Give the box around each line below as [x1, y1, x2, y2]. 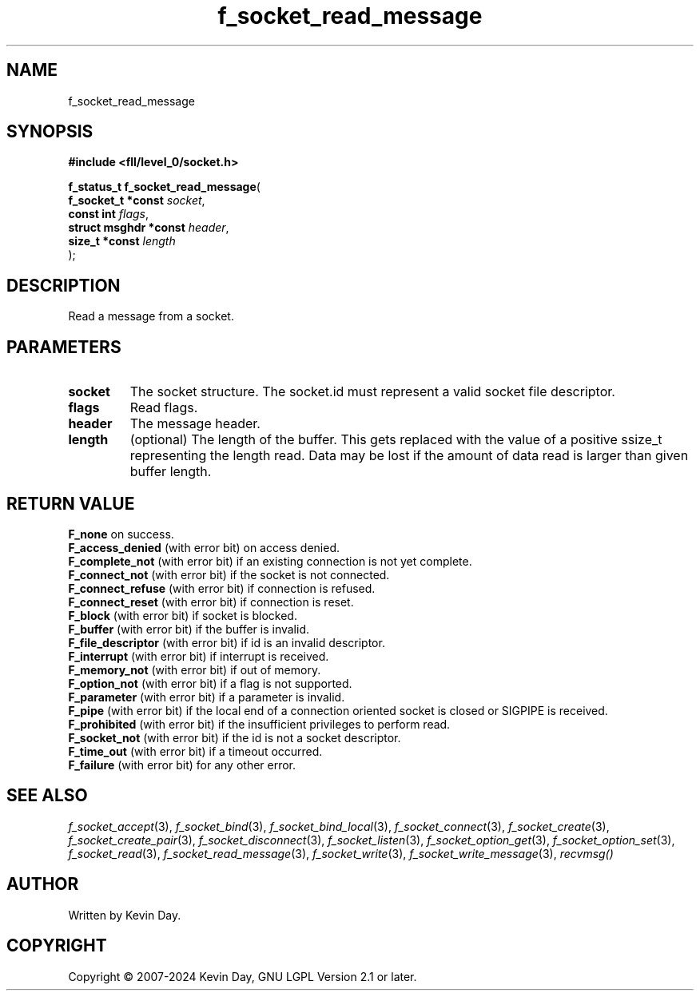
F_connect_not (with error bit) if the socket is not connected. [68, 567, 390, 582]
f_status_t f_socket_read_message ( [68, 180, 261, 194]
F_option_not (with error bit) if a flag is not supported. [68, 676, 352, 690]
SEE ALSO [6, 785, 88, 806]
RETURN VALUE [6, 493, 135, 514]
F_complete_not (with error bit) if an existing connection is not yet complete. [68, 554, 472, 568]
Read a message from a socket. [68, 309, 234, 324]
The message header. [129, 415, 261, 432]
